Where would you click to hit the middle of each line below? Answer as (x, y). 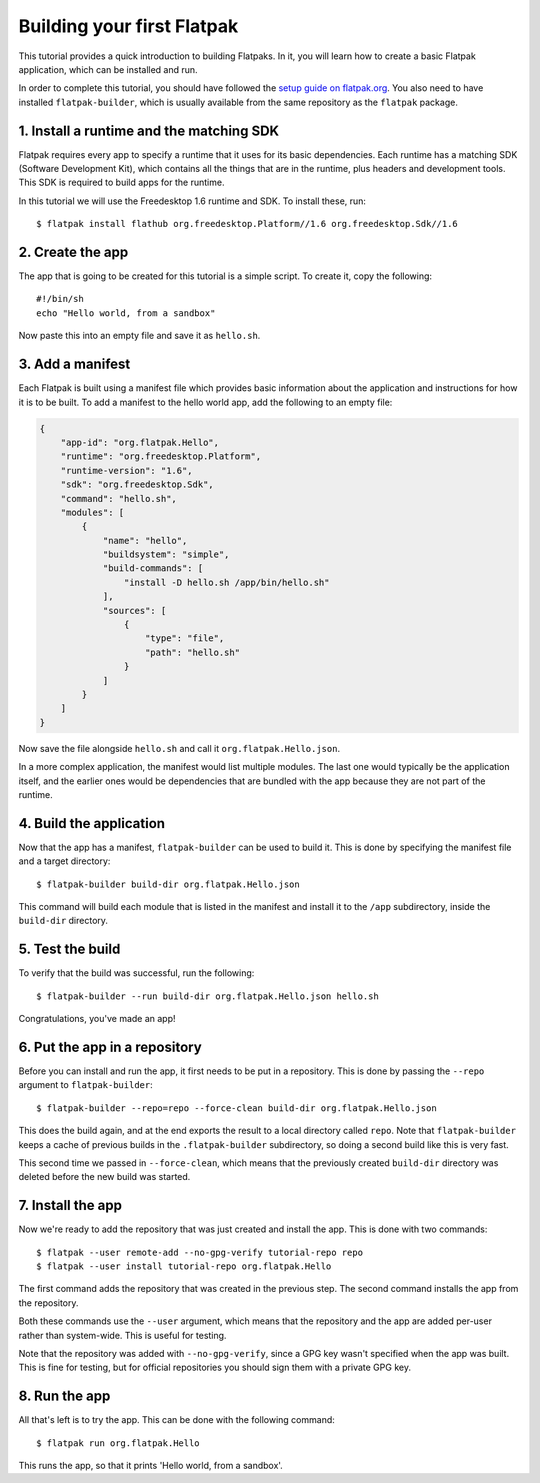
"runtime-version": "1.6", (127, 470)
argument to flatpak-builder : (86, 1085)
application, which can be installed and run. (108, 69)
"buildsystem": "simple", (166, 554)
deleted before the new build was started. (104, 1177)
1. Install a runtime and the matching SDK (149, 130)
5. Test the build (69, 949)
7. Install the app (70, 1205)
